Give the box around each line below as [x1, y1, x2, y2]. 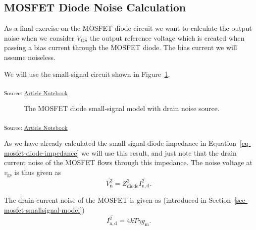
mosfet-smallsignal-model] [4, 205, 82, 215]
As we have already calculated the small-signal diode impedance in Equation [4, 138, 237, 148]
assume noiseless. [4, 52, 55, 62]
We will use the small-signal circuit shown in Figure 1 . [4, 68, 170, 79]
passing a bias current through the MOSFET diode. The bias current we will [4, 42, 237, 53]
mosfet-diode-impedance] [4, 147, 79, 158]
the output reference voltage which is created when [90, 32, 245, 43]
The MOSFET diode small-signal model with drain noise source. [24, 103, 220, 114]
